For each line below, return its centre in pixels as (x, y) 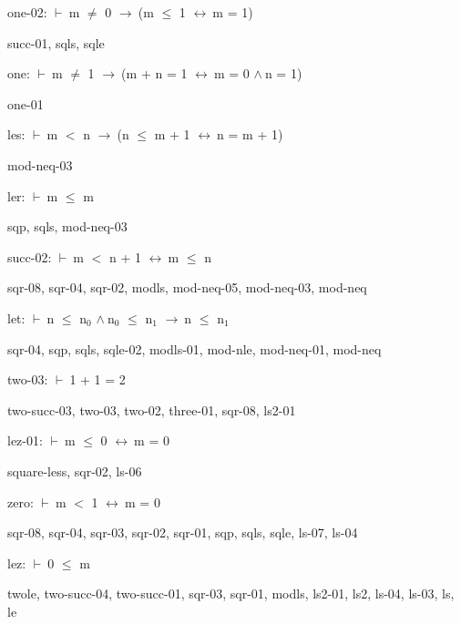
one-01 (26, 103)
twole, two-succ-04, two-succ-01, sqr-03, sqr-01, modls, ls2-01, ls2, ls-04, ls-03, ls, (231, 593)
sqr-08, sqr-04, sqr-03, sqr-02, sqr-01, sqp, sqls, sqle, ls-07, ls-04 (183, 532)
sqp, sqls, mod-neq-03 (67, 226)
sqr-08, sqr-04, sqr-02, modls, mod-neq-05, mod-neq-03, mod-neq (187, 287)
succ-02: (30, 256)
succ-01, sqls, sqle (56, 42)
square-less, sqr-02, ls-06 (75, 471)
